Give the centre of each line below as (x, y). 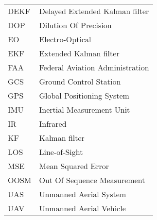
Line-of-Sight (61, 152)
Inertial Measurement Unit (85, 110)
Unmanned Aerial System (83, 194)
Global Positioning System (84, 95)
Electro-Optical (65, 39)
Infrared (53, 124)
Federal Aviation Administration (94, 67)
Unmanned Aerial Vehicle (82, 208)
